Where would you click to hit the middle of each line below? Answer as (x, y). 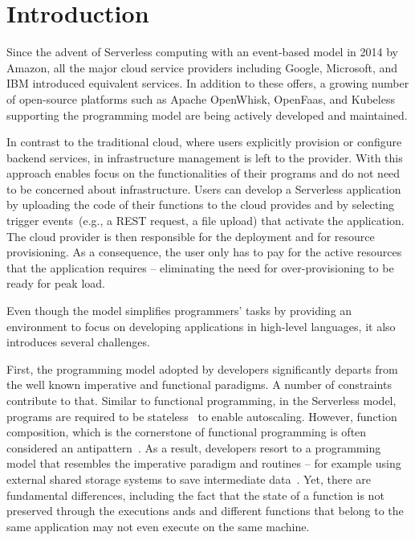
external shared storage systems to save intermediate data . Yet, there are (189, 479)
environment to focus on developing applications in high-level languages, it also (201, 326)
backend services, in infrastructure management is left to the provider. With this (205, 157)
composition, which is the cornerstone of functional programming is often (187, 432)
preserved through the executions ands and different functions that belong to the (205, 511)
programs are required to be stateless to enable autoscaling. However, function (202, 416)
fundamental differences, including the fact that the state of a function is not (195, 495)
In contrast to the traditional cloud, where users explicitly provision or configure (204, 142)
